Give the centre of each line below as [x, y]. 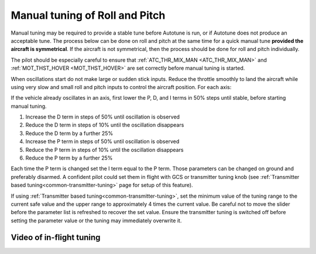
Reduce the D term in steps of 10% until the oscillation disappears [105, 125]
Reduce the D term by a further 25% [69, 133]
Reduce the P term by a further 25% [69, 158]
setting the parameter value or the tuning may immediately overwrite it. [96, 221]
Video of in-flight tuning [56, 237]
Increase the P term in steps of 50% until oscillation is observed [102, 141]
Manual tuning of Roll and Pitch [88, 15]
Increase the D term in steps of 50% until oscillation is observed [103, 117]
